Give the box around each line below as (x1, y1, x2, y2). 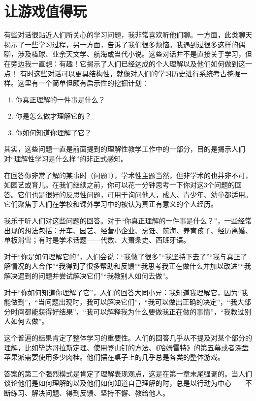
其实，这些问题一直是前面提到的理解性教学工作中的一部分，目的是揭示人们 (4, 144, 245, 154)
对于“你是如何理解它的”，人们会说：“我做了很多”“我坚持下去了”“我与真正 (4, 251, 241, 261)
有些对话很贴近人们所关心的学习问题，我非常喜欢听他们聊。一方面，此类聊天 (4, 30, 252, 40)
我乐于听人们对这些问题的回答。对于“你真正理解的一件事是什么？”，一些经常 (4, 216, 252, 226)
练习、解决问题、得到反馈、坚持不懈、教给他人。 (10, 387, 169, 398)
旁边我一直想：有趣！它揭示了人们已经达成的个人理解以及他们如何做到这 (10, 58, 245, 68)
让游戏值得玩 (4, 1, 87, 21)
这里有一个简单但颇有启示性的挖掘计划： (17, 78, 149, 88)
